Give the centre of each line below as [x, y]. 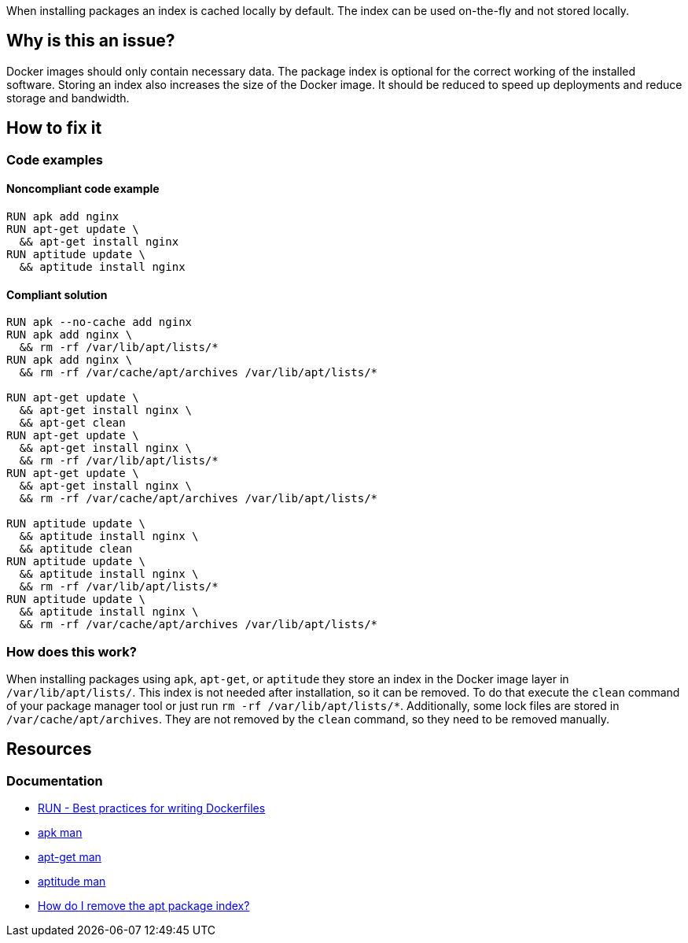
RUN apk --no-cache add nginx [99, 322]
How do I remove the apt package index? [144, 906]
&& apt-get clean [72, 423]
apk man [60, 833]
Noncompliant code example [83, 189]
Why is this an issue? [91, 41]
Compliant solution [57, 294]
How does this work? [72, 651]
